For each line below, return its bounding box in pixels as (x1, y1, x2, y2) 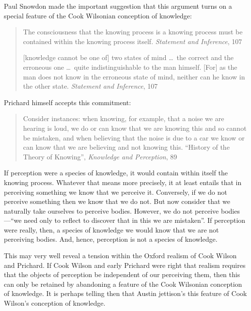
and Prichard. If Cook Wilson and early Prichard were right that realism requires (4, 260, 246, 270)
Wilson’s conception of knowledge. (4, 298, 106, 308)
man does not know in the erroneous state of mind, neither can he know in (23, 71, 245, 81)
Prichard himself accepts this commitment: (4, 97, 131, 107)
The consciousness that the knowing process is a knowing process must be (23, 27, 243, 37)
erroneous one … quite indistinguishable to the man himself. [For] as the (23, 62, 237, 72)
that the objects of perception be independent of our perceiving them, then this (4, 269, 240, 280)
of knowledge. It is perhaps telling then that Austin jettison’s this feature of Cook (4, 288, 247, 298)
